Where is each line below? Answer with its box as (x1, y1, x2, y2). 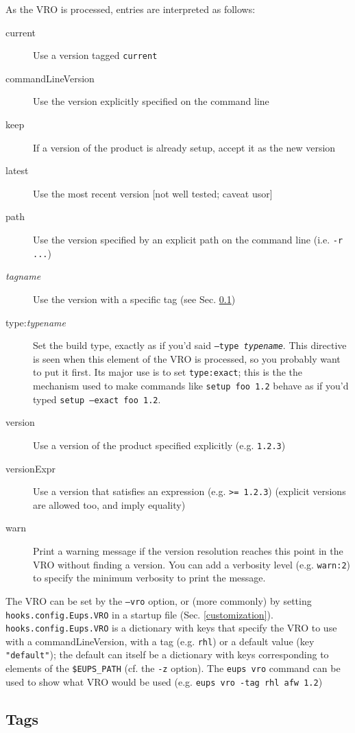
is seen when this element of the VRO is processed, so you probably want (33, 351, 341, 365)
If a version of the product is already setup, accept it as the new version (33, 140, 336, 154)
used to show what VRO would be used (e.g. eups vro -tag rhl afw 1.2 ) (5, 674, 323, 688)
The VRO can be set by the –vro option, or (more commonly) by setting (5, 593, 312, 608)
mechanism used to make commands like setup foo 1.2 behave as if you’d (33, 378, 349, 392)
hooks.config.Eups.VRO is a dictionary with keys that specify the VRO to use (5, 621, 337, 635)
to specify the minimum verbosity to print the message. (33, 570, 266, 585)
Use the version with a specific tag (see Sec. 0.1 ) (33, 291, 236, 306)
